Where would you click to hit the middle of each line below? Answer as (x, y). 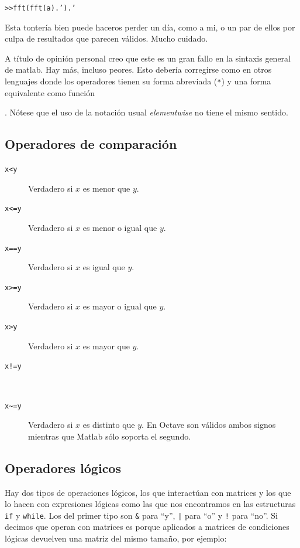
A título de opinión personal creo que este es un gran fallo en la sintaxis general (148, 58)
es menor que (106, 188)
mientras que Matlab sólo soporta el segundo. (110, 436)
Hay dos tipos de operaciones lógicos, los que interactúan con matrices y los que (148, 492)
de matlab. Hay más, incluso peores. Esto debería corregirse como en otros (138, 69)
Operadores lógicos (63, 467)
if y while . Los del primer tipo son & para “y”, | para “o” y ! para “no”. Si (141, 515)
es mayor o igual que (120, 306)
